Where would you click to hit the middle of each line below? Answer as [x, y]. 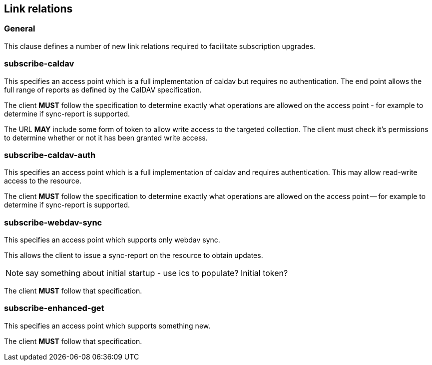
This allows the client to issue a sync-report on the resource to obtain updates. [134, 255]
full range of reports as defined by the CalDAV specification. [103, 89]
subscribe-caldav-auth [50, 155]
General [20, 29]
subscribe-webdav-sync [53, 222]
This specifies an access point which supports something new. [107, 325]
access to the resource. [43, 181]
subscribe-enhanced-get [54, 308]
